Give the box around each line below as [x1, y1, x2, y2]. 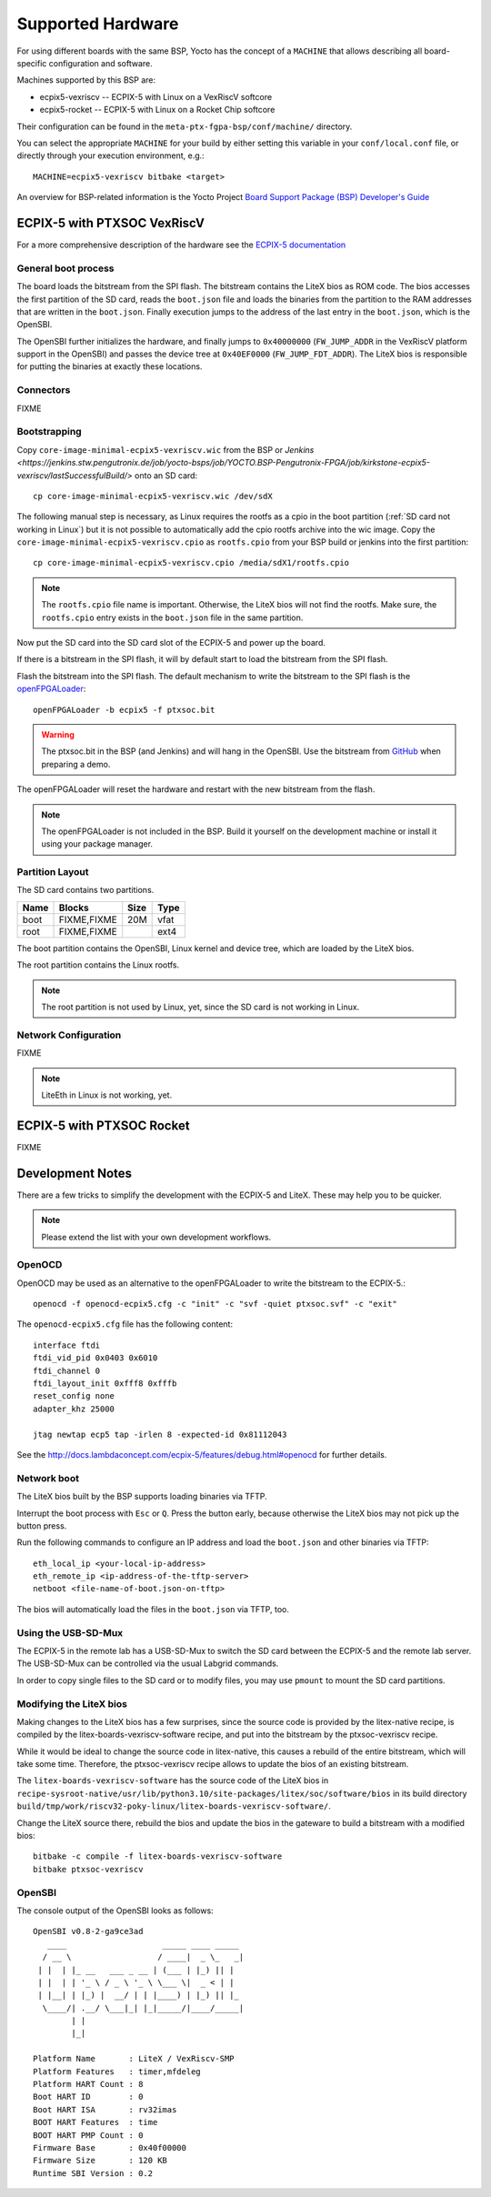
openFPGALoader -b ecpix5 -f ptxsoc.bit [33, 705, 215, 715]
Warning [41, 728, 75, 740]
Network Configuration [16, 1028, 122, 1041]
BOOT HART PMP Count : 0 [33, 2130, 144, 2141]
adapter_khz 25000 [33, 1403, 115, 1414]
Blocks [58, 901, 90, 914]
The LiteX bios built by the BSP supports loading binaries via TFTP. [16, 1491, 267, 1502]
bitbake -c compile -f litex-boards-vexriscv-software [33, 1851, 283, 1861]
